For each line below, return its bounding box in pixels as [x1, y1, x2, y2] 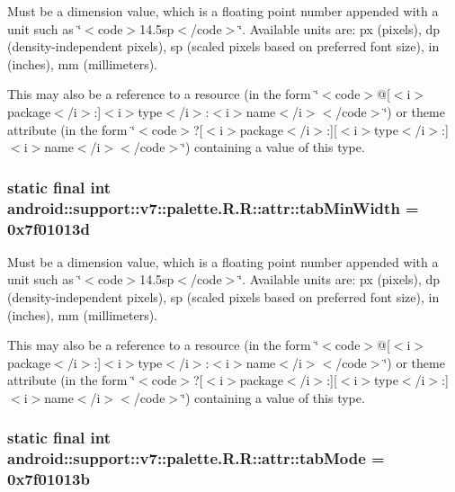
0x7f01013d [7, 217, 90, 239]
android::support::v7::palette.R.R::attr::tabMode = [7, 447, 385, 470]
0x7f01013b [7, 468, 90, 490]
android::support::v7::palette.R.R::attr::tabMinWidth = [7, 196, 419, 219]
